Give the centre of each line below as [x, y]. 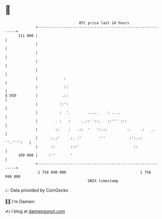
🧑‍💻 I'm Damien [20, 201]
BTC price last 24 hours [104, 23]
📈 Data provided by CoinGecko [37, 190]
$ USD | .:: [37, 95]
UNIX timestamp [103, 181]
